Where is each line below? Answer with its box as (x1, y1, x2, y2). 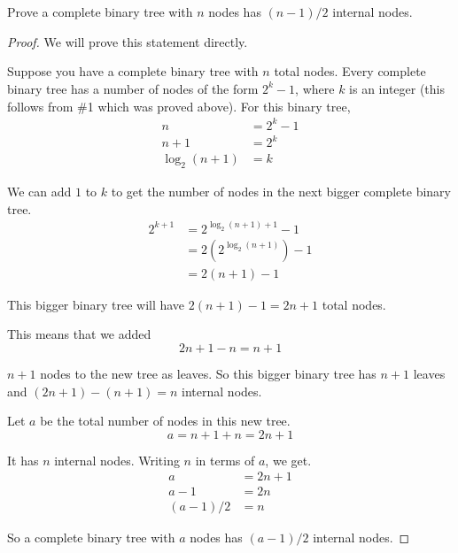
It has (7, 450, 39, 469)
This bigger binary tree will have (7, 295, 185, 313)
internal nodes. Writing (54, 450, 180, 469)
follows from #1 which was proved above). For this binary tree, (7, 96, 351, 115)
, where (295, 79, 335, 97)
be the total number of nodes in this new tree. (40, 411, 291, 430)
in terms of (195, 450, 255, 469)
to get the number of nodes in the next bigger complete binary (111, 182, 451, 201)
